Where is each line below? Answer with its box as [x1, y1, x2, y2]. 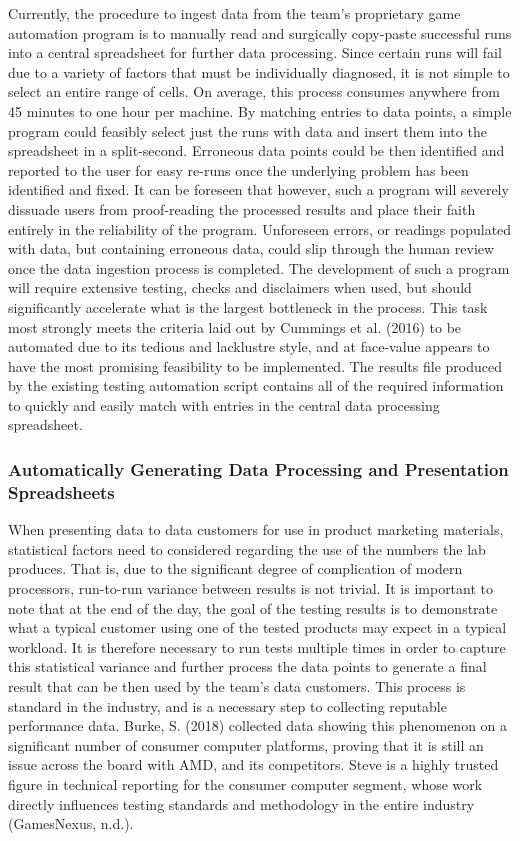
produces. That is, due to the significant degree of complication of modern [8, 558, 463, 579]
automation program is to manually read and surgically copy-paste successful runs [8, 22, 512, 43]
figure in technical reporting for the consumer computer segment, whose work [8, 773, 483, 794]
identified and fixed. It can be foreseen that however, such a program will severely [8, 179, 509, 200]
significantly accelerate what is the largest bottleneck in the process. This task [8, 296, 488, 317]
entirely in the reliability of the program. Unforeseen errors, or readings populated [8, 218, 512, 239]
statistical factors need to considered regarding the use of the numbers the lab [8, 538, 486, 559]
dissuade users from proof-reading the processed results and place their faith [8, 198, 476, 219]
